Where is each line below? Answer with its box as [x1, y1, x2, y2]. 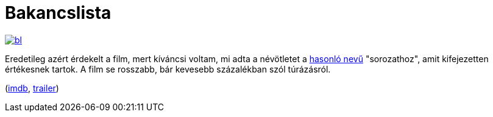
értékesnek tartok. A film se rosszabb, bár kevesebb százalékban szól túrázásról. [5, 63, 331, 74]
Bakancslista [5, 2, 112, 23]
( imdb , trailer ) [5, 82, 59, 93]
